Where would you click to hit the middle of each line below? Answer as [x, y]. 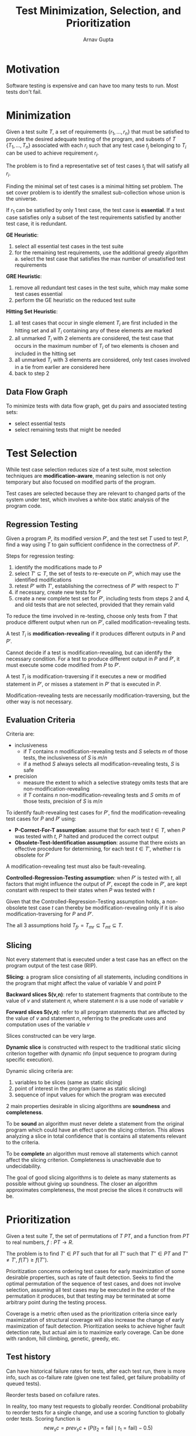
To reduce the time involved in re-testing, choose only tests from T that [92, 616]
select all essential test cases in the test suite [69, 247]
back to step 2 [32, 374]
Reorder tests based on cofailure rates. [53, 1394]
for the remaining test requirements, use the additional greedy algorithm [101, 252]
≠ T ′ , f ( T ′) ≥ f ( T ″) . [27, 1260]
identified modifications [43, 579]
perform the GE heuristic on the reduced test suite [75, 300]
